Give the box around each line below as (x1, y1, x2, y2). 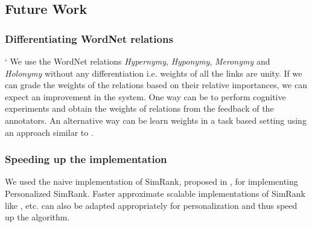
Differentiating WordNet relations (5, 31, 173, 46)
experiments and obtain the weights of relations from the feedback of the (5, 102, 274, 115)
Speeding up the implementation (5, 152, 167, 167)
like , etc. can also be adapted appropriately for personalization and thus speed (5, 199, 298, 211)
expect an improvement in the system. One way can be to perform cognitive (5, 90, 286, 103)
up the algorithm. (5, 211, 70, 223)
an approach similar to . (5, 126, 94, 138)
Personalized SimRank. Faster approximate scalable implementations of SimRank (5, 187, 305, 199)
